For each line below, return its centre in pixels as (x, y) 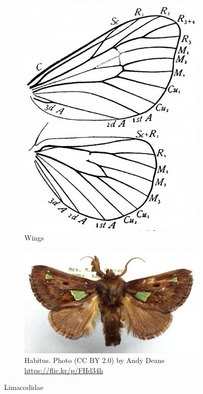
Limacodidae (24, 387)
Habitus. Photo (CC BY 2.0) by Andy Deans (95, 360)
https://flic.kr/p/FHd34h (64, 370)
